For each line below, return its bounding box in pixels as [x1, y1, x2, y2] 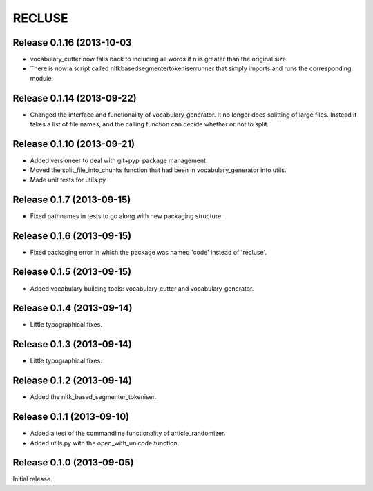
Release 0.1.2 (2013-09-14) [12, 375, 133, 387]
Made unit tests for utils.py [30, 175, 106, 184]
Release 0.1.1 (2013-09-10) [12, 411, 130, 423]
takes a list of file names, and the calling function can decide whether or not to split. [30, 120, 269, 128]
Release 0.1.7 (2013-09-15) [12, 193, 131, 205]
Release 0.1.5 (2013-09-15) [12, 266, 131, 278]
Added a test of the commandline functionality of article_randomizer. [30, 429, 226, 438]
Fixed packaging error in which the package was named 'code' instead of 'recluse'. [30, 248, 267, 256]
